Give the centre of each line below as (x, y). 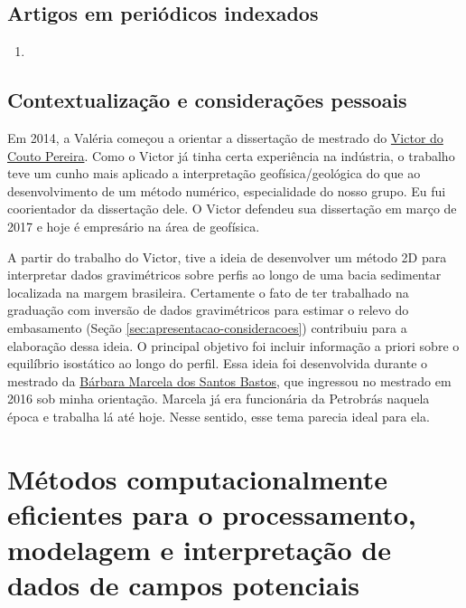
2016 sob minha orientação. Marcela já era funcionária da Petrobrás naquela (219, 399)
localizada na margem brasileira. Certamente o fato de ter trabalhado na (208, 292)
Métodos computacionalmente (198, 478)
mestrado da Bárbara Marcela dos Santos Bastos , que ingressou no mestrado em (229, 380)
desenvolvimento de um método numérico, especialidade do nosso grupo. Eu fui (227, 190)
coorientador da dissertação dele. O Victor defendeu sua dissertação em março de (232, 209)
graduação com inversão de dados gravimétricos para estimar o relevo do (208, 310)
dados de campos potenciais (184, 585)
